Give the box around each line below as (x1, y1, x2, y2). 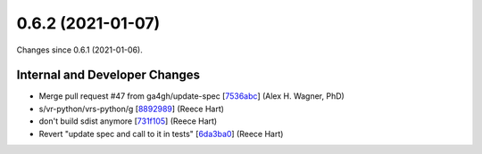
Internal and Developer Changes (16, 68, 201, 83)
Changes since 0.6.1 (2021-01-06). (16, 45, 143, 55)
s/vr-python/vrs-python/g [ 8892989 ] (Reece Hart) (38, 103, 225, 114)
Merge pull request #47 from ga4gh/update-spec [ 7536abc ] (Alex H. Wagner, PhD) (38, 91, 345, 101)
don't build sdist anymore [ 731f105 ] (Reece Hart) (38, 116, 218, 126)
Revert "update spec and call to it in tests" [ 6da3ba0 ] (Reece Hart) (38, 128, 284, 139)
